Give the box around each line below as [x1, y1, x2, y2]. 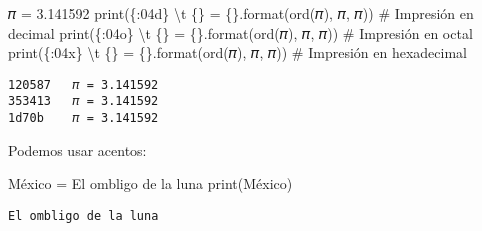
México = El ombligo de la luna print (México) [8, 173, 293, 194]
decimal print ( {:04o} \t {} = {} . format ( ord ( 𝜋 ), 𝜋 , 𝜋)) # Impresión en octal [8, 22, 473, 43]
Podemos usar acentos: [8, 139, 147, 160]
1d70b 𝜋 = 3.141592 [8, 111, 159, 126]
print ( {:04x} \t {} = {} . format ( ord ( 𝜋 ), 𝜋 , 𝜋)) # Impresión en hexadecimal [8, 42, 467, 63]
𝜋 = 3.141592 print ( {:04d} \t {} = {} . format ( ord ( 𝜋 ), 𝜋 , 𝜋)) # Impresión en [8, 3, 474, 23]
